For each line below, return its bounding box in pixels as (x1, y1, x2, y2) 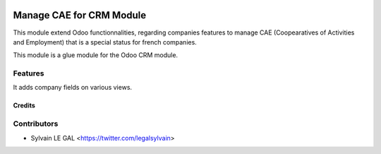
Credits (13, 101, 35, 109)
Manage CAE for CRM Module (13, 9, 147, 21)
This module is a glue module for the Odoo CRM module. (13, 51, 179, 59)
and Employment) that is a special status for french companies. (13, 37, 197, 46)
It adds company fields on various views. (13, 83, 133, 92)
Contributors (13, 119, 59, 129)
